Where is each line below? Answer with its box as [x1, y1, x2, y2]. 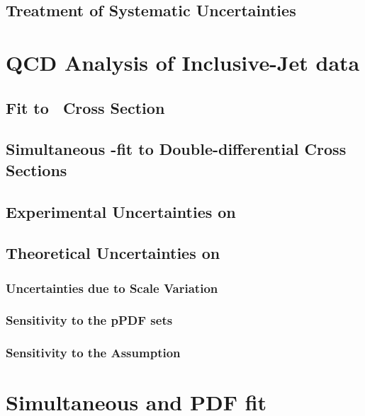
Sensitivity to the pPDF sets [6, 311, 173, 329]
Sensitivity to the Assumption [6, 344, 181, 362]
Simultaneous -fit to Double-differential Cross [6, 138, 347, 160]
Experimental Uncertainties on [6, 200, 236, 222]
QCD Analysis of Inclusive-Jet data [6, 47, 360, 76]
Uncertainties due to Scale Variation [6, 279, 218, 296]
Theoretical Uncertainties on [6, 242, 220, 264]
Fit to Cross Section [6, 96, 165, 118]
